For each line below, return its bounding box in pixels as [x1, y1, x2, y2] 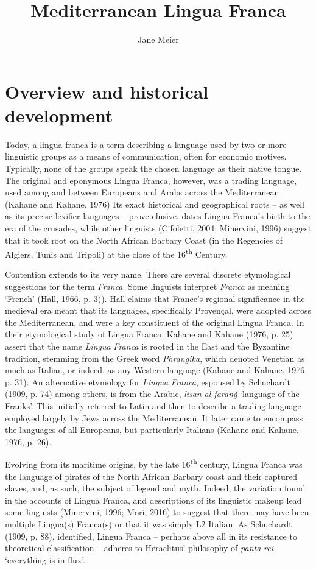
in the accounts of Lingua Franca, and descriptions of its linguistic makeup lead [5, 493, 302, 506]
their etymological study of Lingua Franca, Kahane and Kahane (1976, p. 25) [5, 328, 293, 340]
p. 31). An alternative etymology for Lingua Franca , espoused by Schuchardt [5, 375, 290, 388]
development [5, 102, 113, 127]
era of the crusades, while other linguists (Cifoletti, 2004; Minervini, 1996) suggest [5, 222, 312, 234]
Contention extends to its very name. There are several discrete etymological [5, 268, 291, 281]
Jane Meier [138, 33, 179, 46]
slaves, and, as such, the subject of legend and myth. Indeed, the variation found [5, 482, 306, 494]
